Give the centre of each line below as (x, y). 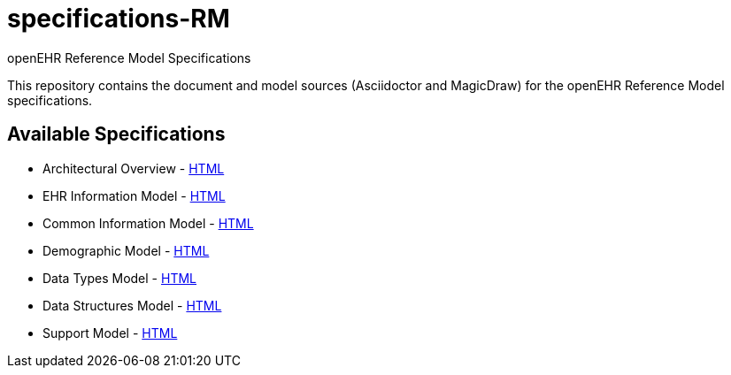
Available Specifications (116, 134)
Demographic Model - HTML (126, 250)
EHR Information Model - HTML (134, 195)
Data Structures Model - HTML (132, 305)
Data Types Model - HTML (119, 278)
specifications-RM (119, 19)
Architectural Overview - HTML (134, 168)
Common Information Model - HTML (148, 223)
